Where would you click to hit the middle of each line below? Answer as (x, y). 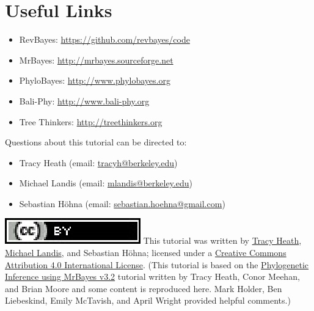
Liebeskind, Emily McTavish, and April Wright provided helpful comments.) (148, 300)
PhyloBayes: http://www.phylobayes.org (95, 80)
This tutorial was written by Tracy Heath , (222, 240)
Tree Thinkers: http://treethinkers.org (91, 121)
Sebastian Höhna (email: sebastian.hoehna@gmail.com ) (122, 203)
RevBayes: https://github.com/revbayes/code (104, 39)
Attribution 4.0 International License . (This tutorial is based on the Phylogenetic (157, 264)
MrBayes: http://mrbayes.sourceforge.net (96, 60)
